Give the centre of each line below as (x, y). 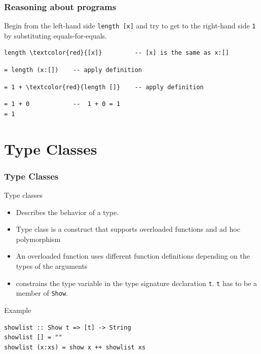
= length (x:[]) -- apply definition (73, 70)
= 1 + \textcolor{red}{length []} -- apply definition (104, 87)
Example (18, 310)
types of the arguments (52, 266)
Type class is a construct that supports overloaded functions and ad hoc (128, 229)
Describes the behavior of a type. (67, 212)
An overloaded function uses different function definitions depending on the (133, 256)
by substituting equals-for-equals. (55, 35)
